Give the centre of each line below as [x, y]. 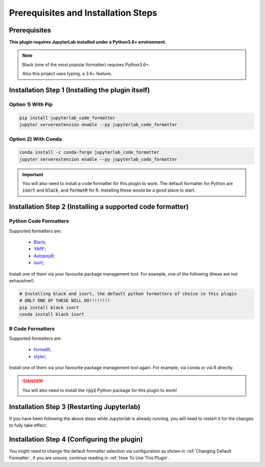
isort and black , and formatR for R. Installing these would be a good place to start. [109, 190]
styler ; [40, 357]
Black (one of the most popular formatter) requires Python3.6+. [86, 64]
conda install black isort [52, 315]
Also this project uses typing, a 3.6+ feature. [67, 74]
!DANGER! [33, 381]
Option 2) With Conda [36, 139]
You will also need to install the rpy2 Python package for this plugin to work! [100, 390]
